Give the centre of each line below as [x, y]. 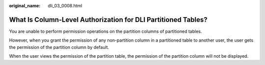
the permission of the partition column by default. [59, 47]
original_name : [25, 6]
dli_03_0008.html [65, 6]
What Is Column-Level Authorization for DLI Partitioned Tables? [108, 20]
